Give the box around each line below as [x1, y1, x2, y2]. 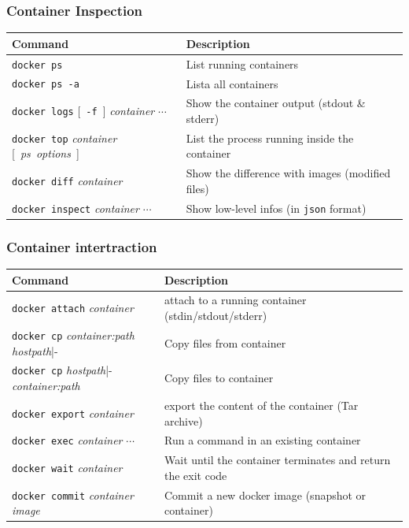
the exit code [164, 467, 227, 483]
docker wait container [12, 459, 123, 476]
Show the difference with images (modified [186, 165, 391, 181]
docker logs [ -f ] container [12, 102, 155, 119]
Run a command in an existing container [164, 432, 361, 448]
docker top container [12, 129, 117, 146]
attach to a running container [164, 292, 307, 308]
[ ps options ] [12, 145, 79, 162]
